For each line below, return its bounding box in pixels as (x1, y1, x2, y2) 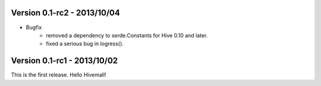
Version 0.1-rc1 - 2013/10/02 (11, 56, 118, 66)
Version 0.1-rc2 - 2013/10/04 (11, 8, 120, 18)
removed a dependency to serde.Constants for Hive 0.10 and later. (46, 31, 208, 39)
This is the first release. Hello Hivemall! (11, 71, 106, 78)
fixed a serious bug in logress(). (46, 40, 124, 47)
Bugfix (26, 24, 42, 31)
